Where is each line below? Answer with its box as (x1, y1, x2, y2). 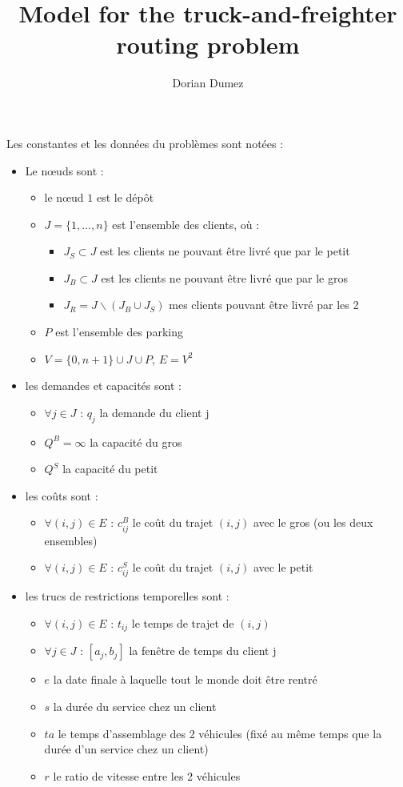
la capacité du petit (62, 460, 158, 477)
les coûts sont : (25, 487, 98, 504)
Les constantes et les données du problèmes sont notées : (6, 135, 284, 151)
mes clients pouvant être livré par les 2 (169, 296, 359, 313)
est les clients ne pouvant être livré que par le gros (101, 269, 348, 286)
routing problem (116, 28, 300, 61)
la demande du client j (99, 404, 209, 420)
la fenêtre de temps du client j (129, 642, 277, 659)
